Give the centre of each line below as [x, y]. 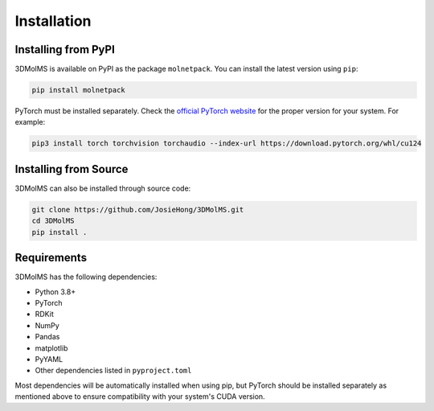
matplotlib [51, 348]
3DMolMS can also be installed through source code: [103, 188]
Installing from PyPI [65, 49]
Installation [53, 21]
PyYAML [49, 359]
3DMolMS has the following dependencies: [86, 277]
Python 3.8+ [55, 292]
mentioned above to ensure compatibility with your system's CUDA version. [140, 397]
